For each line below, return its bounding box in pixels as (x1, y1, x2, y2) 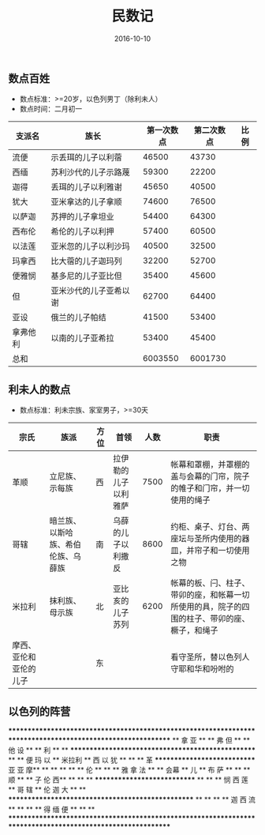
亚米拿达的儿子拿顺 (50, 197, 122, 208)
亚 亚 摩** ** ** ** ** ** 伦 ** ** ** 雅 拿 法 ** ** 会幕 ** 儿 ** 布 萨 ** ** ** (8, 765, 251, 774)
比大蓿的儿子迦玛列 (50, 256, 122, 267)
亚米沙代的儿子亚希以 (50, 285, 130, 296)
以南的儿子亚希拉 (50, 333, 114, 344)
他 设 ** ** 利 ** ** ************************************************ (8, 745, 256, 754)
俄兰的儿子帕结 (50, 312, 106, 323)
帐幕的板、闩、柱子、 (170, 577, 250, 589)
